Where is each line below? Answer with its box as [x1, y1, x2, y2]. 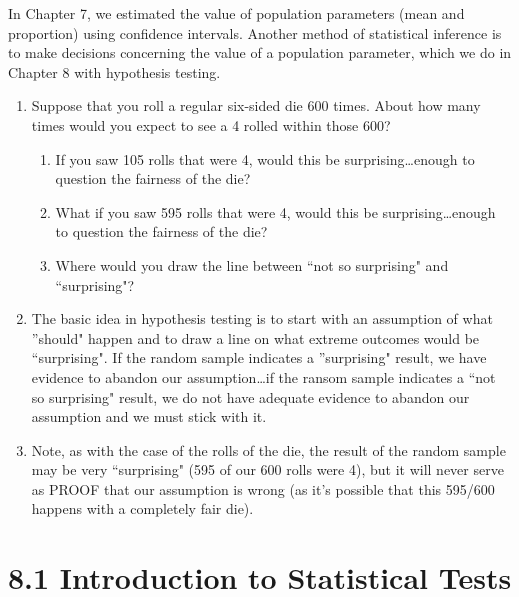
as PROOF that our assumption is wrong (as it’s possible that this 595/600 [31, 478, 495, 499]
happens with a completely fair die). [31, 498, 254, 519]
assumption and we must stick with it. [31, 406, 267, 427]
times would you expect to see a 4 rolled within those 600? [31, 114, 391, 135]
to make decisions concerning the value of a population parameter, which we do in [8, 42, 512, 63]
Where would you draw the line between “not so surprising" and [55, 254, 449, 275]
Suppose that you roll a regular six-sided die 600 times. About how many [31, 95, 481, 116]
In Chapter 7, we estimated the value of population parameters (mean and [8, 3, 465, 23]
